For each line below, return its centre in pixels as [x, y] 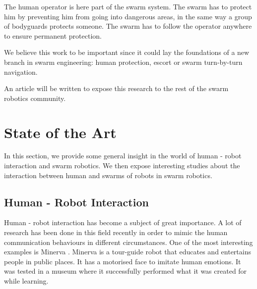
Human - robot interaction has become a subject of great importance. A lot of [123, 222]
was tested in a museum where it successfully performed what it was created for [126, 271]
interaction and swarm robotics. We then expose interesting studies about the [122, 166]
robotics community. [35, 98]
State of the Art [60, 132]
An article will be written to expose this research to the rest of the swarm [116, 88]
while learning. [26, 281]
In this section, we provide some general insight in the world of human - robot [123, 156]
